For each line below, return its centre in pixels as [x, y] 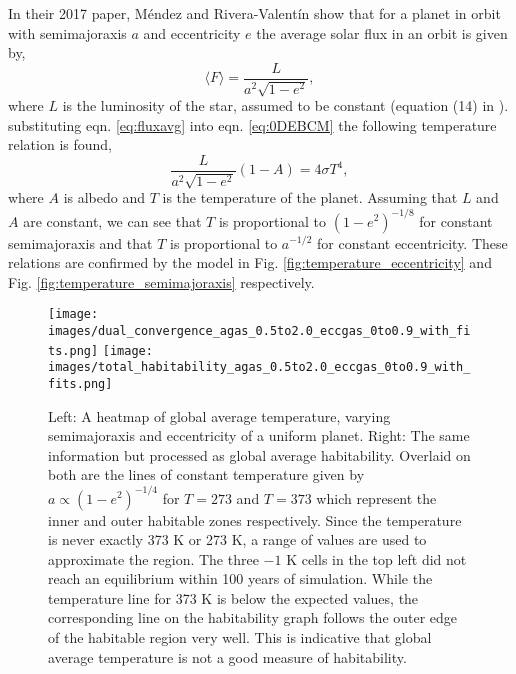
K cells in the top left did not [376, 558]
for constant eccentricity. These [412, 242]
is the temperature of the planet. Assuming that [310, 197]
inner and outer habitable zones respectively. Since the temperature [255, 519]
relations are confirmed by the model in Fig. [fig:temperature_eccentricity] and [250, 262]
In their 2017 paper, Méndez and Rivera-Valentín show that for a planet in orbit [254, 13]
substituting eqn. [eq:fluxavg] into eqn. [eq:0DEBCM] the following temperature [252, 124]
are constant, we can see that [112, 220]
